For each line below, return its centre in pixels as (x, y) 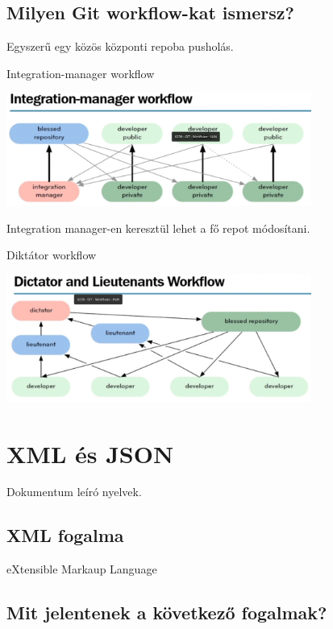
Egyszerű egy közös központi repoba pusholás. (120, 46)
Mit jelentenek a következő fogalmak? (167, 612)
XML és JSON (90, 453)
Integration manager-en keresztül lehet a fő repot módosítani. (158, 228)
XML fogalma (65, 535)
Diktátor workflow (52, 255)
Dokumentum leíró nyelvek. (74, 492)
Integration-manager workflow (81, 73)
